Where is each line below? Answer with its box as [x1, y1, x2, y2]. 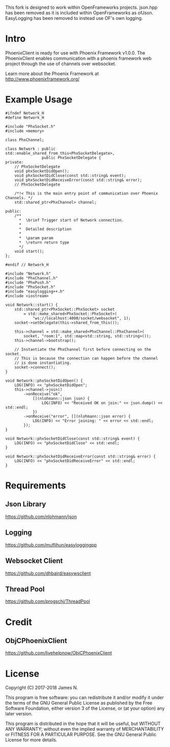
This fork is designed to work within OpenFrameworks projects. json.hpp [5, 5, 158, 10]
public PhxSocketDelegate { [41, 155, 101, 160]
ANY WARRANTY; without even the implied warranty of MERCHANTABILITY [5, 726, 164, 732]
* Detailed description [18, 226, 72, 231]
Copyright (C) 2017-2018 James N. [5, 685, 78, 691]
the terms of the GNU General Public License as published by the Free [5, 700, 153, 706]
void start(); [14, 249, 44, 254]
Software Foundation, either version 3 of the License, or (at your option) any [5, 705, 165, 711]
